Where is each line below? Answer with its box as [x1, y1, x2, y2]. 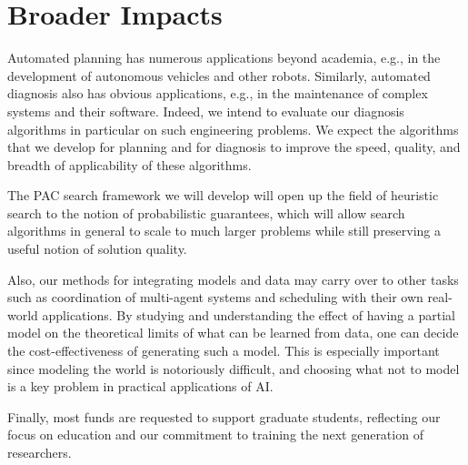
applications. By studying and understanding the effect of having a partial [42, 305, 455, 324]
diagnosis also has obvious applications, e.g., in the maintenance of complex [7, 84, 428, 103]
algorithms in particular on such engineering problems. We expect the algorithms [7, 119, 459, 138]
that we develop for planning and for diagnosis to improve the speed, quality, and [7, 137, 461, 157]
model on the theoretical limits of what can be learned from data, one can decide [7, 323, 459, 342]
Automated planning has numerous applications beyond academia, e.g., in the [7, 48, 441, 67]
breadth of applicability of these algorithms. [7, 155, 252, 174]
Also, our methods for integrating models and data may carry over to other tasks [7, 269, 459, 288]
